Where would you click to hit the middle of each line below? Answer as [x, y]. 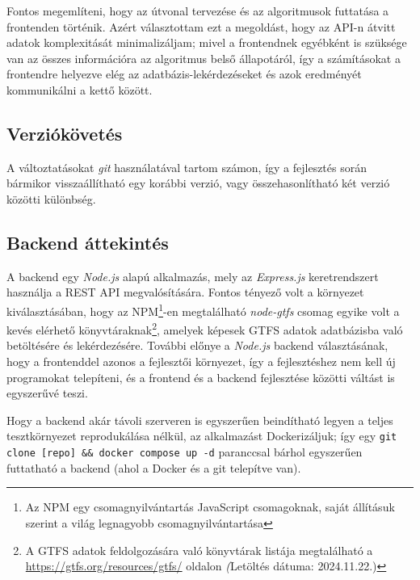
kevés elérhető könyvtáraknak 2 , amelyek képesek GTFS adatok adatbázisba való [205, 328]
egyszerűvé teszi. [47, 393]
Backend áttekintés [88, 242]
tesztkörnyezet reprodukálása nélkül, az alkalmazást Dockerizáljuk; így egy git [202, 436]
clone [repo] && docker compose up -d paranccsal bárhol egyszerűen [185, 452]
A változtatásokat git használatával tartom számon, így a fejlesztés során [187, 167]
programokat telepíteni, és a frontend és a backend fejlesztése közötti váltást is [201, 377]
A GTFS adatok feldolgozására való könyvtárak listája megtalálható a [199, 550]
